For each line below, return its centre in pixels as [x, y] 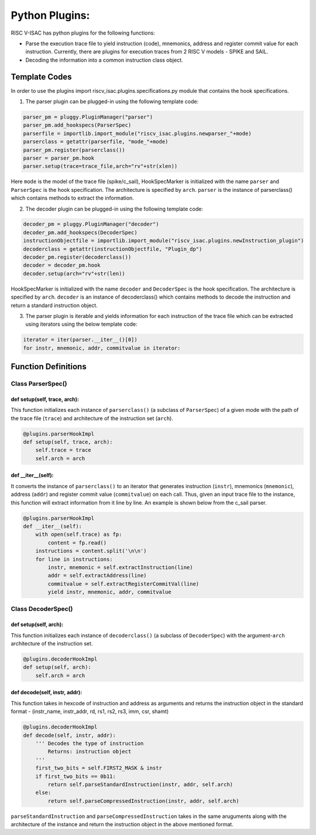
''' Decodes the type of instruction [90, 743]
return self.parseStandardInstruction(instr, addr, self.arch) [140, 784]
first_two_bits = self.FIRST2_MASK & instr [99, 768]
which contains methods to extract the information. [72, 198]
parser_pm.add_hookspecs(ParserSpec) [77, 125]
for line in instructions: [74, 559]
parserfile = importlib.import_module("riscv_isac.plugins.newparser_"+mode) [137, 133]
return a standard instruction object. [54, 305]
